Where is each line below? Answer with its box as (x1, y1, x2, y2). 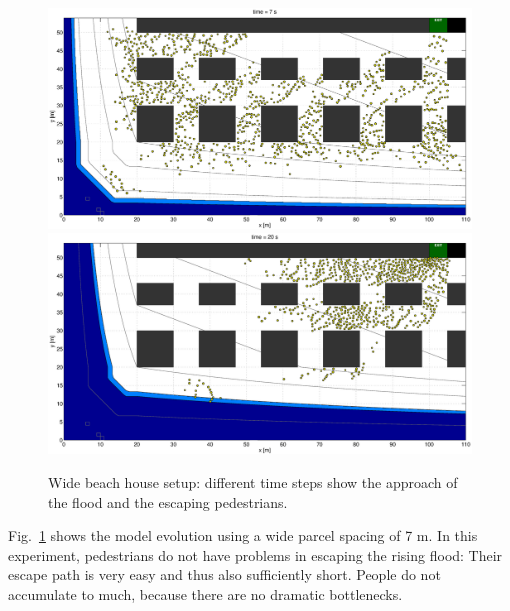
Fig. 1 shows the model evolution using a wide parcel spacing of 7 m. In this (8, 525, 478, 546)
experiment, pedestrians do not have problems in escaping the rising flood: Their (8, 544, 503, 565)
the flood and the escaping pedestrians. (48, 491, 288, 512)
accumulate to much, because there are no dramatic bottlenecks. (8, 583, 403, 604)
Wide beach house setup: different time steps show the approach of (48, 471, 458, 492)
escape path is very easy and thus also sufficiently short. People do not (8, 564, 441, 585)
